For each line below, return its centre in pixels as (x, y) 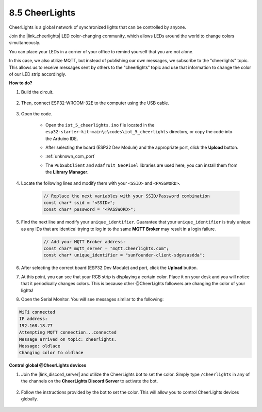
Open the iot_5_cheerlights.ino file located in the (100, 125)
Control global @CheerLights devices (48, 365)
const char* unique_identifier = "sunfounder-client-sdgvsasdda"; (124, 255)
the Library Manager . (67, 172)
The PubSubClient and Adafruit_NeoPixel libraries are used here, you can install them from (141, 165)
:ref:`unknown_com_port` (70, 156)
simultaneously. (25, 43)
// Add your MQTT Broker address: (84, 242)
